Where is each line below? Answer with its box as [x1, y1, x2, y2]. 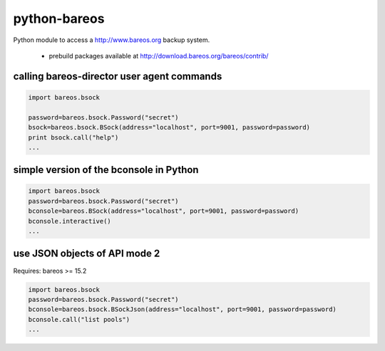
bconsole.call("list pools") [28, 315, 130, 323]
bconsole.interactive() [28, 217, 112, 225]
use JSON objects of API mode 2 [13, 248, 160, 260]
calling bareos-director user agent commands [13, 70, 222, 82]
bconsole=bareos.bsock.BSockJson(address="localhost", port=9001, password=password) [28, 305, 337, 313]
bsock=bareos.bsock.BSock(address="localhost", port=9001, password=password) [28, 123, 310, 132]
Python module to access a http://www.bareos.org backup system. [13, 36, 210, 44]
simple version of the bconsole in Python [13, 164, 199, 176]
